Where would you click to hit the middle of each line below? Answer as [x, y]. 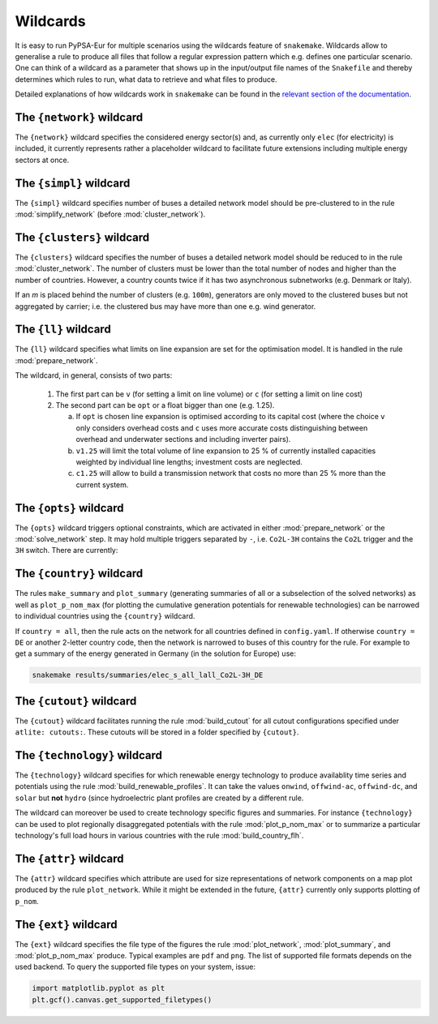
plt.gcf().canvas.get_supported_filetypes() [122, 1000]
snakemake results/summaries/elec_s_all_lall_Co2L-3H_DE [148, 675]
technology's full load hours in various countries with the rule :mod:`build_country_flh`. [159, 836]
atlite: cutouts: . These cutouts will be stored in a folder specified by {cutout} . [157, 732]
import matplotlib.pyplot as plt [99, 988]
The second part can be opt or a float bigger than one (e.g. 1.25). [165, 405]
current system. [102, 484]
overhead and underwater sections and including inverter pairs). [183, 439]
